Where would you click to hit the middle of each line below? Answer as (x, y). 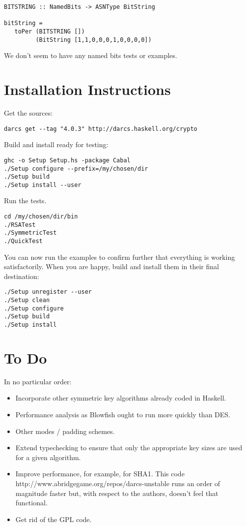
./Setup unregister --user (48, 292)
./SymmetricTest (30, 233)
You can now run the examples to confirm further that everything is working (120, 257)
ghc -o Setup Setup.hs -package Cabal (67, 160)
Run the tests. (25, 201)
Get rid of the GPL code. (54, 519)
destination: (22, 276)
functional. (31, 503)
